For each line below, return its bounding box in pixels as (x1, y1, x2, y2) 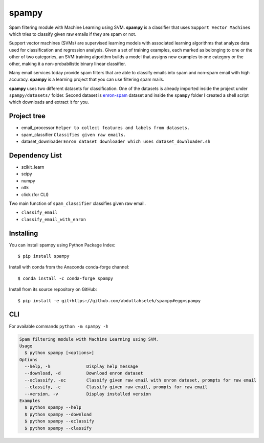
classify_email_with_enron (21, 217, 86, 222)
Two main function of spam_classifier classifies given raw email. (9, 200, 146, 206)
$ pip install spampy (18, 253, 69, 259)
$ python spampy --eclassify (24, 419, 95, 424)
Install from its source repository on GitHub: (9, 287, 97, 292)
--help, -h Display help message (24, 364, 138, 369)
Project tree (9, 112, 46, 120)
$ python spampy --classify (24, 425, 92, 431)
